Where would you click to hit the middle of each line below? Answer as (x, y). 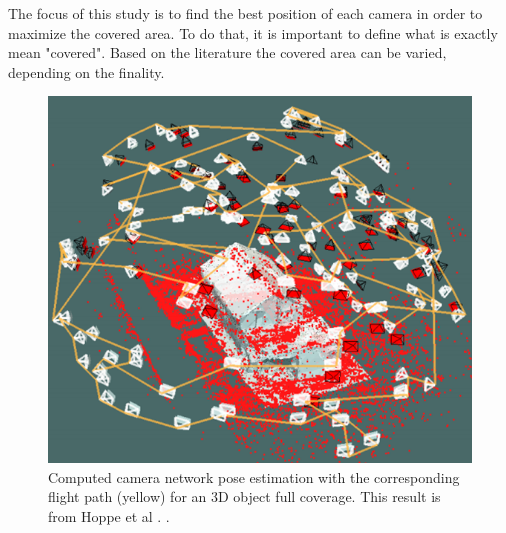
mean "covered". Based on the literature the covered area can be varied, (227, 52)
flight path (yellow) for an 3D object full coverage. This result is (244, 496)
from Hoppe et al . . (109, 515)
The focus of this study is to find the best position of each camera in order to (245, 13)
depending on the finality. (86, 71)
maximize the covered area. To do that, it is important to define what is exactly (253, 32)
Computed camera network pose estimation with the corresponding (254, 476)
